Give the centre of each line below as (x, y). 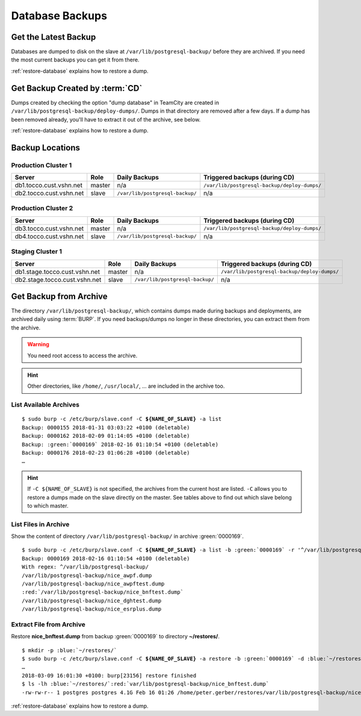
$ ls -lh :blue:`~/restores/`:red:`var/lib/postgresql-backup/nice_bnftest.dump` (146, 684)
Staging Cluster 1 (37, 252)
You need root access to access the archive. (82, 355)
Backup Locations (46, 148)
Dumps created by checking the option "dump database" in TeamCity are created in (115, 102)
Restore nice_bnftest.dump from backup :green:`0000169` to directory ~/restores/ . (115, 637)
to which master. (48, 505)
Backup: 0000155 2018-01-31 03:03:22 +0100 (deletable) (106, 427)
